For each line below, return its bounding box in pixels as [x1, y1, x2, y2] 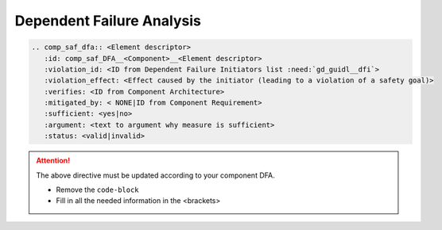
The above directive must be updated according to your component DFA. [36, 171, 275, 180]
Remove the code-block [56, 185, 139, 194]
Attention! [36, 155, 71, 166]
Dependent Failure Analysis [14, 12, 202, 29]
